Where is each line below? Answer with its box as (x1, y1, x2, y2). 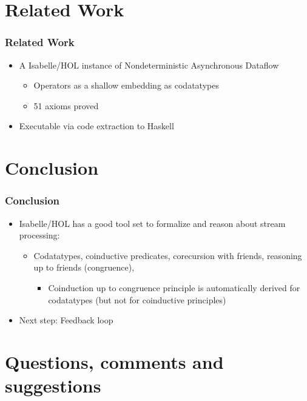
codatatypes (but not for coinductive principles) (48, 293, 226, 306)
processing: (19, 229, 60, 241)
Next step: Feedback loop (19, 314, 113, 326)
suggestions (5, 373, 101, 398)
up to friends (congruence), (33, 261, 135, 274)
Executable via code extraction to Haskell (19, 120, 174, 132)
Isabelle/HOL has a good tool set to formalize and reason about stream (19, 217, 286, 229)
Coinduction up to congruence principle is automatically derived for (48, 281, 300, 294)
